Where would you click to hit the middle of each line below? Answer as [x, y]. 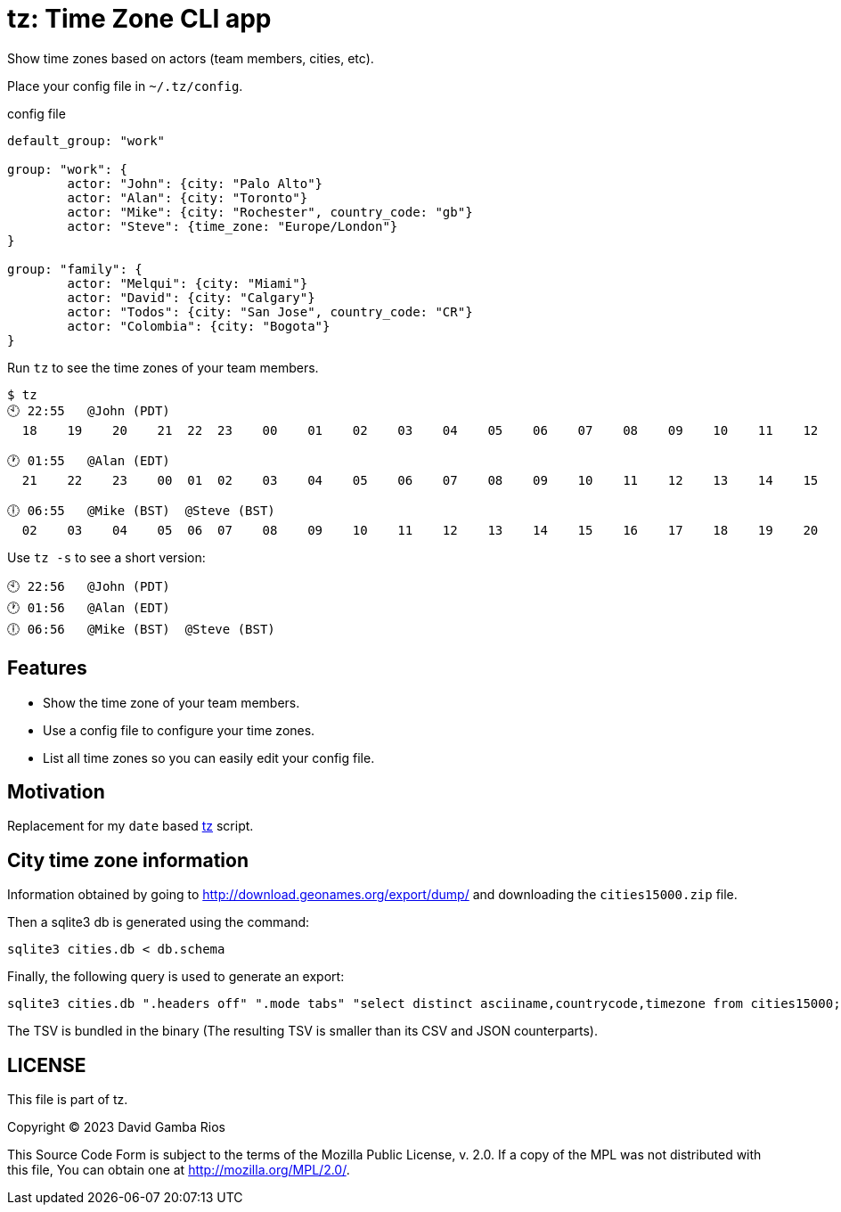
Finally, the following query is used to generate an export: [176, 977]
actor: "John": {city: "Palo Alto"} [195, 183]
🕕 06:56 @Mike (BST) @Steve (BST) [141, 629]
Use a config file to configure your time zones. [179, 730]
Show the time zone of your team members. [171, 702]
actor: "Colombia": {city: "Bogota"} [199, 326]
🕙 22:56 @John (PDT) [89, 586]
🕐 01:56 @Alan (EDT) [89, 607]
